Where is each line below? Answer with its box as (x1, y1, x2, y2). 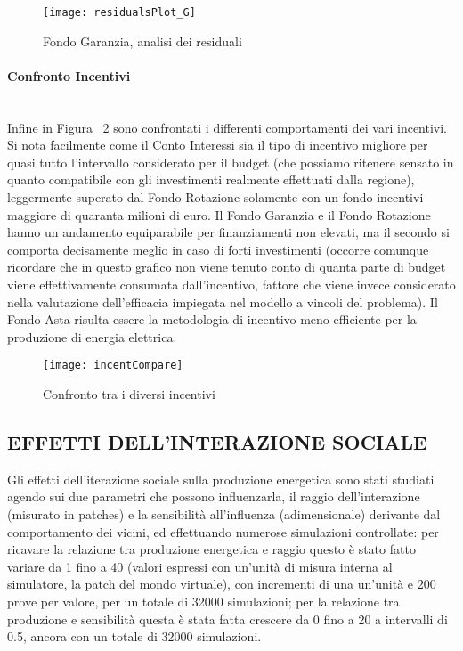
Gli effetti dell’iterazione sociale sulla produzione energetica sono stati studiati (7, 469, 435, 488)
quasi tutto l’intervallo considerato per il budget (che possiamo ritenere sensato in (7, 152, 454, 171)
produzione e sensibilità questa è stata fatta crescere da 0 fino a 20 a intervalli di (7, 609, 448, 628)
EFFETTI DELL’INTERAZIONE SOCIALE (7, 428, 427, 455)
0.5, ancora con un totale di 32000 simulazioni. (7, 627, 262, 646)
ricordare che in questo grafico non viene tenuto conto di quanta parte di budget (7, 257, 446, 276)
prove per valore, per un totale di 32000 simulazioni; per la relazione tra (7, 591, 400, 610)
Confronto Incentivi (7, 66, 131, 85)
